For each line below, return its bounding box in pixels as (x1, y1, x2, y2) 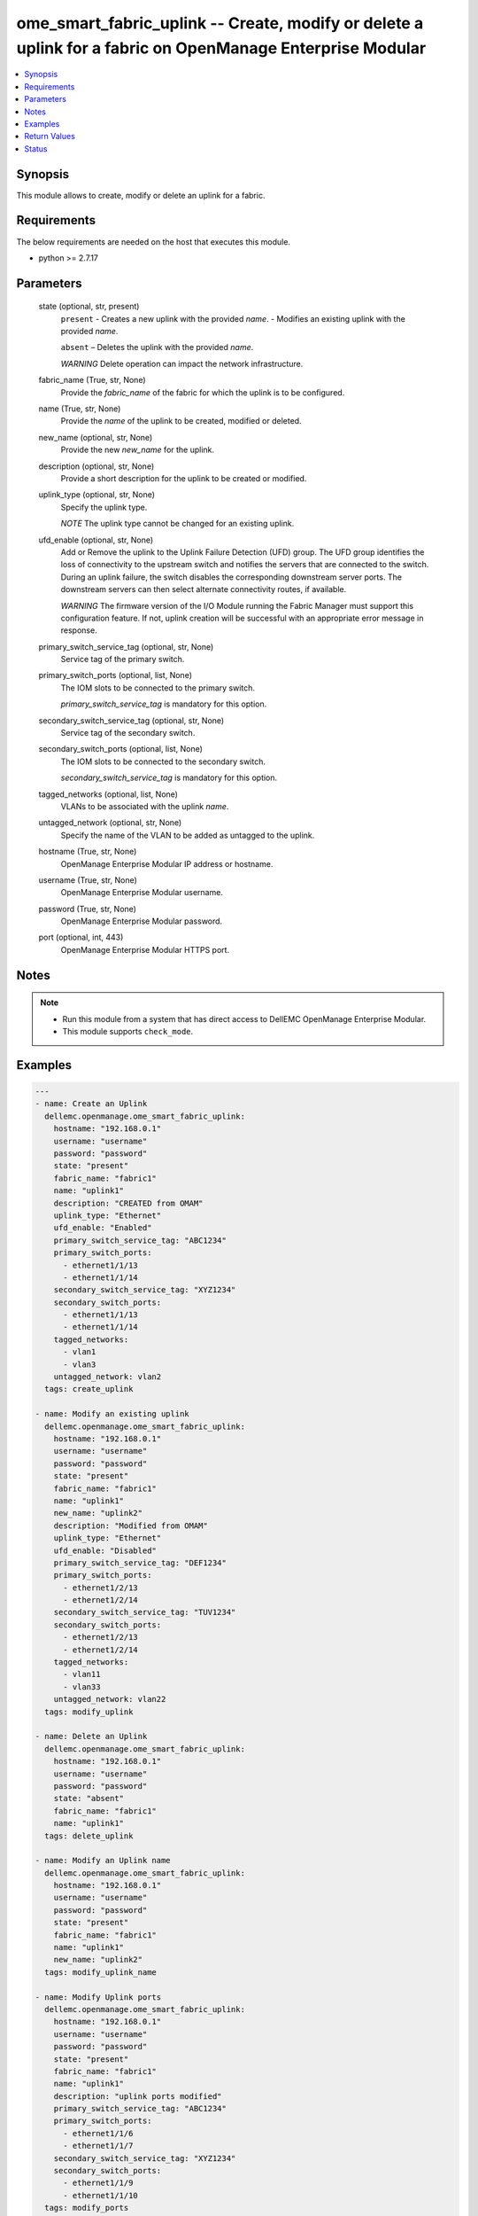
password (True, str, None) (38, 903, 137, 914)
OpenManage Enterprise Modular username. (60, 887, 223, 898)
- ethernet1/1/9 (63, 2178, 134, 2189)
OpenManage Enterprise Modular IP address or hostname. (60, 858, 274, 869)
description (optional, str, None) (38, 461, 155, 472)
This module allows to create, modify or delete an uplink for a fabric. (16, 190, 266, 200)
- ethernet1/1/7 (63, 2141, 134, 2151)
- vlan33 (63, 1682, 101, 1692)
